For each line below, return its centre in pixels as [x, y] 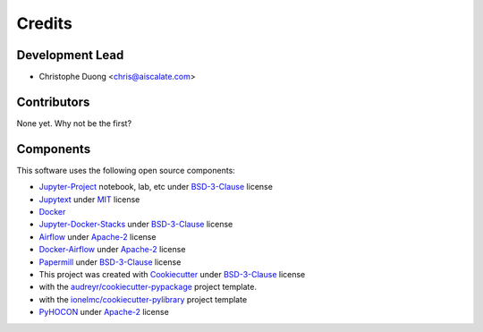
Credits [45, 23]
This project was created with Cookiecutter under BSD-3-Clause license [172, 274]
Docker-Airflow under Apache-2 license [112, 250]
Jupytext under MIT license [89, 199]
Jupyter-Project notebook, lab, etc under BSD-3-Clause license [156, 187]
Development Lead [70, 55]
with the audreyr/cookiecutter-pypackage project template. [148, 287]
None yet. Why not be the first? [74, 123]
